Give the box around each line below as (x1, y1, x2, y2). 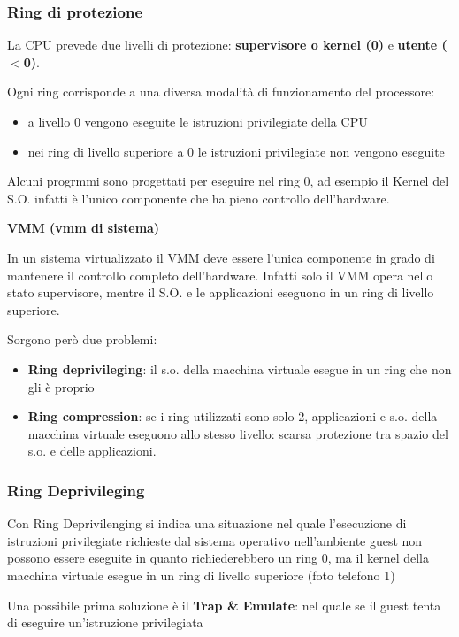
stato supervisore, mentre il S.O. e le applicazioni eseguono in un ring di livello (7, 283, 434, 302)
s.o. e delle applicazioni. (27, 441, 157, 460)
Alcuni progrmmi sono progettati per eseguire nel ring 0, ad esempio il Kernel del (7, 172, 449, 190)
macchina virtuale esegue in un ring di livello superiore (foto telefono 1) (7, 565, 395, 584)
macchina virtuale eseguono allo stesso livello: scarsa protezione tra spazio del (27, 424, 448, 442)
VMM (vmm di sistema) (7, 219, 160, 237)
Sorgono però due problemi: (7, 330, 157, 349)
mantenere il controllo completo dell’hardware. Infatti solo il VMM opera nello (7, 265, 433, 284)
